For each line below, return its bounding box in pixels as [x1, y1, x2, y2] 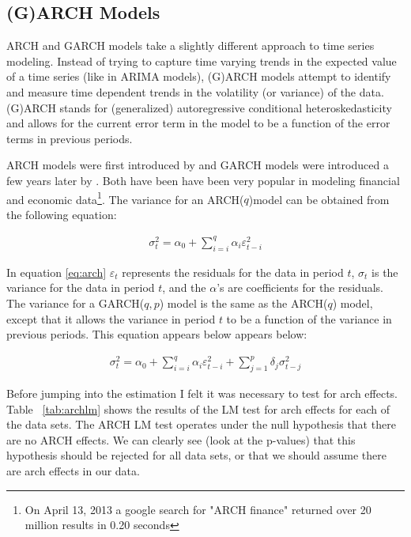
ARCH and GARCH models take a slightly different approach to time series [6, 37, 375, 54]
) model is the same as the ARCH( [159, 294, 328, 311]
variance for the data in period [6, 279, 155, 296]
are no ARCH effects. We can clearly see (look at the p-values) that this [6, 431, 356, 448]
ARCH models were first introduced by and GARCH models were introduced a [6, 157, 389, 173]
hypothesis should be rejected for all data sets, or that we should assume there [6, 447, 387, 463]
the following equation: [6, 206, 117, 222]
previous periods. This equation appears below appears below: [6, 326, 307, 342]
